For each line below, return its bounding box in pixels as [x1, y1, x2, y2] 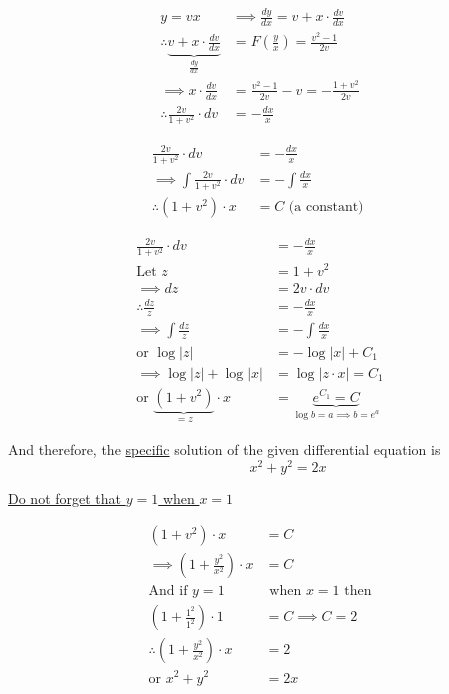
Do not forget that [8, 487, 122, 508]
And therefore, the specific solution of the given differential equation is [8, 439, 441, 460]
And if [148, 584, 188, 599]
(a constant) [288, 199, 364, 214]
